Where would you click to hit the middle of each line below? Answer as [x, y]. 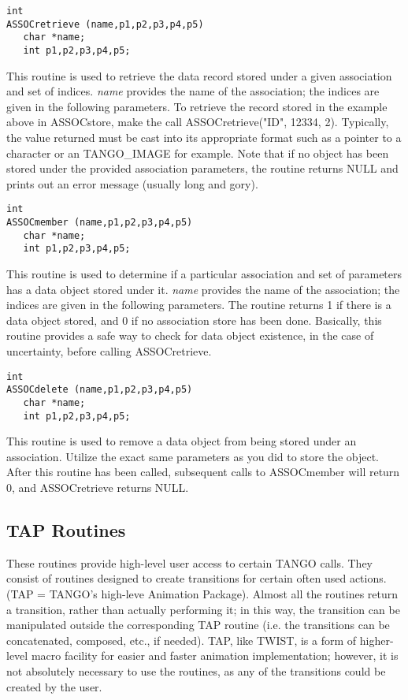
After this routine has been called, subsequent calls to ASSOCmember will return [203, 472]
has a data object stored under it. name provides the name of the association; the [203, 289]
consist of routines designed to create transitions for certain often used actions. [197, 578]
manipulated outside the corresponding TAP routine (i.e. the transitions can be [198, 625]
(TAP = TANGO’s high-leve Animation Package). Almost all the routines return [202, 593]
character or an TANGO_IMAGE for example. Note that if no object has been [198, 153]
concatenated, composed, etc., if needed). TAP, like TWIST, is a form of [182, 640]
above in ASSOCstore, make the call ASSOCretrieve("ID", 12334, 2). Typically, [198, 122]
